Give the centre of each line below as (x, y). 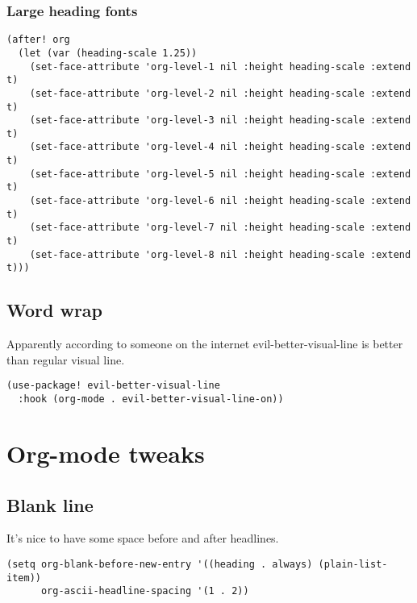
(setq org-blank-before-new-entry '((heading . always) (160, 564)
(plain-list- (353, 564)
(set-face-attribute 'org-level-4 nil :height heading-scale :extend (220, 147)
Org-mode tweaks (106, 453)
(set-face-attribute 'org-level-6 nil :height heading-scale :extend (220, 201)
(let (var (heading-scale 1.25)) (108, 53)
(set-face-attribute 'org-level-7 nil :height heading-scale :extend (220, 228)
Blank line (50, 504)
